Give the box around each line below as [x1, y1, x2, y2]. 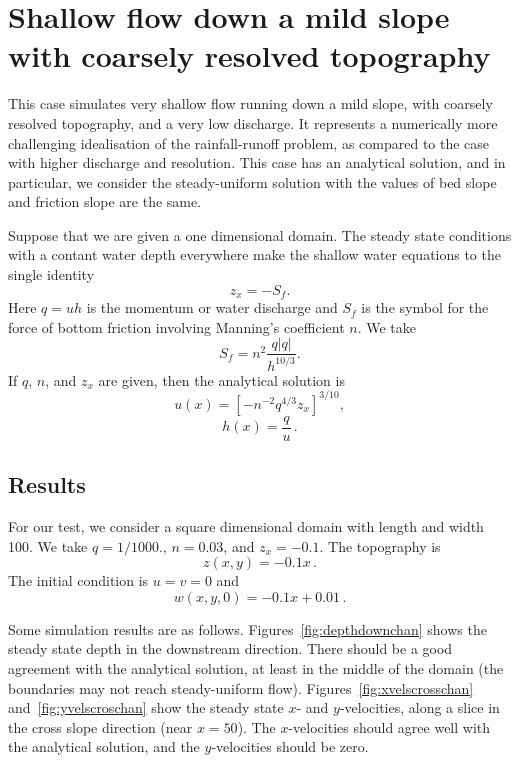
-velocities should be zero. [211, 736, 369, 757]
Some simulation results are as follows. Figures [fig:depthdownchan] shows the [8, 618, 487, 639]
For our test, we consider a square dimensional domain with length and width [8, 516, 484, 537]
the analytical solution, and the [8, 736, 200, 757]
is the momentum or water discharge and [86, 297, 338, 318]
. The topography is [319, 535, 441, 556]
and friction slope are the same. [8, 191, 202, 212]
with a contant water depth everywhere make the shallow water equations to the [8, 244, 501, 265]
